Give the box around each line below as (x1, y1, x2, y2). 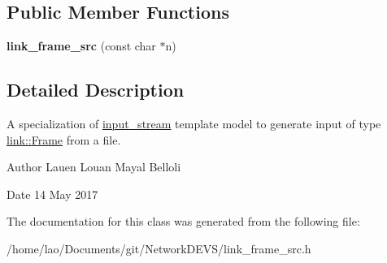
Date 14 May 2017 (7, 185, 98, 202)
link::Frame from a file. (7, 131, 121, 148)
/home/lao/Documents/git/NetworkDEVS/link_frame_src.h (7, 239, 311, 257)
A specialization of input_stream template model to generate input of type (7, 115, 381, 131)
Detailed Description (7, 77, 185, 102)
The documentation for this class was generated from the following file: (7, 213, 360, 230)
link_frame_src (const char (7, 37, 156, 54)
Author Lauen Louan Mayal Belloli (7, 158, 181, 175)
